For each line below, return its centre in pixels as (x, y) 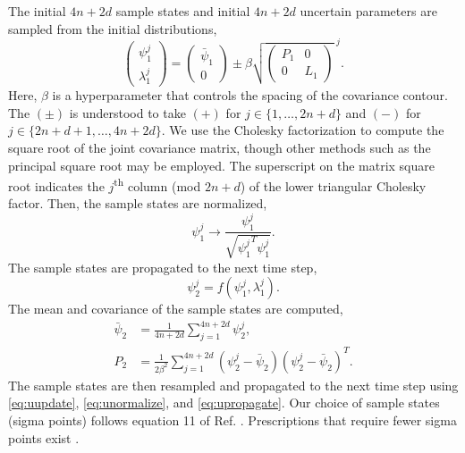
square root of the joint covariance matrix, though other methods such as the (220, 147)
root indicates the (56, 185)
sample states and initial (183, 11)
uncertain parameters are (368, 11)
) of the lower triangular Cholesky (333, 185)
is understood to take (127, 112)
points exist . (44, 437)
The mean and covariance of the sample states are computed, (176, 309)
